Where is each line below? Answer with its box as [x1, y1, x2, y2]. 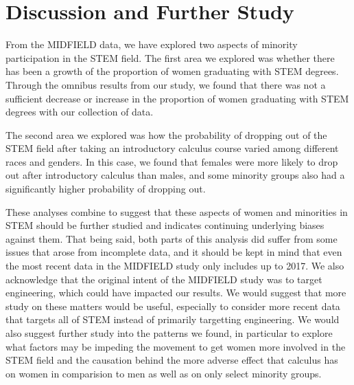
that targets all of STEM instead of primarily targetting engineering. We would [5, 312, 340, 327]
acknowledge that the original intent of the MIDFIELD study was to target [5, 272, 322, 286]
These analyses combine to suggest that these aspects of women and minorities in [5, 204, 348, 219]
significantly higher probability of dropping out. [5, 181, 206, 196]
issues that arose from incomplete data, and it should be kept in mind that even [5, 245, 342, 259]
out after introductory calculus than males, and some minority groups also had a [5, 168, 345, 182]
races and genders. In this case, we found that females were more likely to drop [5, 154, 338, 168]
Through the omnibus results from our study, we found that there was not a [5, 77, 326, 91]
